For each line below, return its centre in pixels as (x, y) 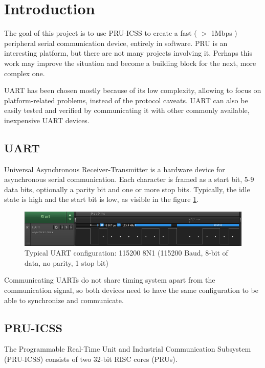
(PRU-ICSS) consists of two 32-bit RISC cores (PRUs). (91, 359)
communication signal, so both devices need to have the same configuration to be (131, 290)
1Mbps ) (224, 33)
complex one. (25, 73)
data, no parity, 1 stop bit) (67, 262)
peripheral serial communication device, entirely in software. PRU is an (116, 43)
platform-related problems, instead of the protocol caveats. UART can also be (126, 100)
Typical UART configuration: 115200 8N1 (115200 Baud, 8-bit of (126, 253)
